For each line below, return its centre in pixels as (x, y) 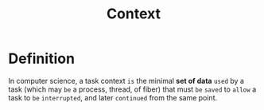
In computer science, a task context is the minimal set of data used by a (126, 81)
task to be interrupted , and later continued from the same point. (113, 97)
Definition (42, 59)
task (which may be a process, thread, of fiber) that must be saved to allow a (132, 89)
